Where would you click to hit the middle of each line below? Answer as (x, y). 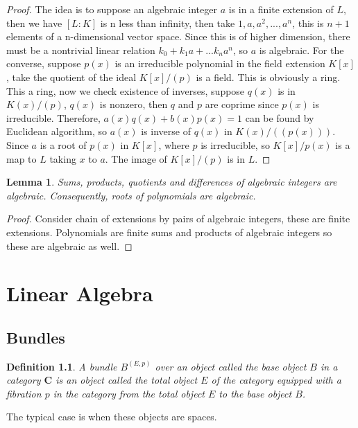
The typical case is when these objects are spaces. (112, 417)
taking (63, 158)
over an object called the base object (231, 366)
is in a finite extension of (281, 9)
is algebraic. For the (301, 50)
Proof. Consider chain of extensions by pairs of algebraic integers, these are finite (178, 219)
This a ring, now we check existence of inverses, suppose (126, 90)
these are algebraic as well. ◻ (69, 246)
